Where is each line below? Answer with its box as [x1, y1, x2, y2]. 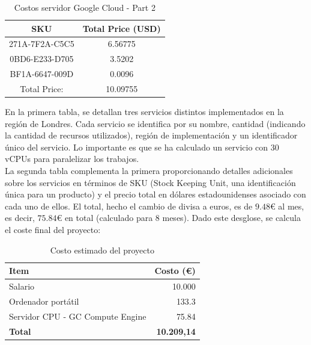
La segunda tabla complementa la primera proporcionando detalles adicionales [5, 164, 293, 177]
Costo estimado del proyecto [50, 243, 154, 256]
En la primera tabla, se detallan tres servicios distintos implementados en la [5, 105, 284, 118]
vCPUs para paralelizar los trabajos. [5, 152, 139, 165]
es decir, [5, 211, 35, 224]
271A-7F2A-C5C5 [9, 37, 74, 50]
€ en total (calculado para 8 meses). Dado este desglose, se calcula [56, 211, 301, 224]
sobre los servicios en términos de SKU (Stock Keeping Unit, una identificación [5, 176, 296, 188]
